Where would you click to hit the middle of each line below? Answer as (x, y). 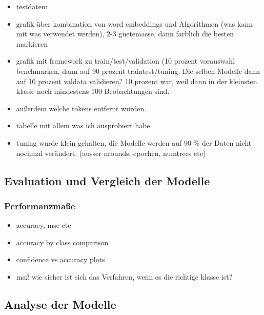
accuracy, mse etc (44, 225)
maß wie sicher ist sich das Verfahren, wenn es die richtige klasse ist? (124, 276)
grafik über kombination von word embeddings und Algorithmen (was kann (134, 23)
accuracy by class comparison (62, 242)
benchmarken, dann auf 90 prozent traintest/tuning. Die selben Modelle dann (138, 71)
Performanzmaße (40, 205)
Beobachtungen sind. (137, 91)
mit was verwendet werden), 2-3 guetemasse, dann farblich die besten (125, 34)
